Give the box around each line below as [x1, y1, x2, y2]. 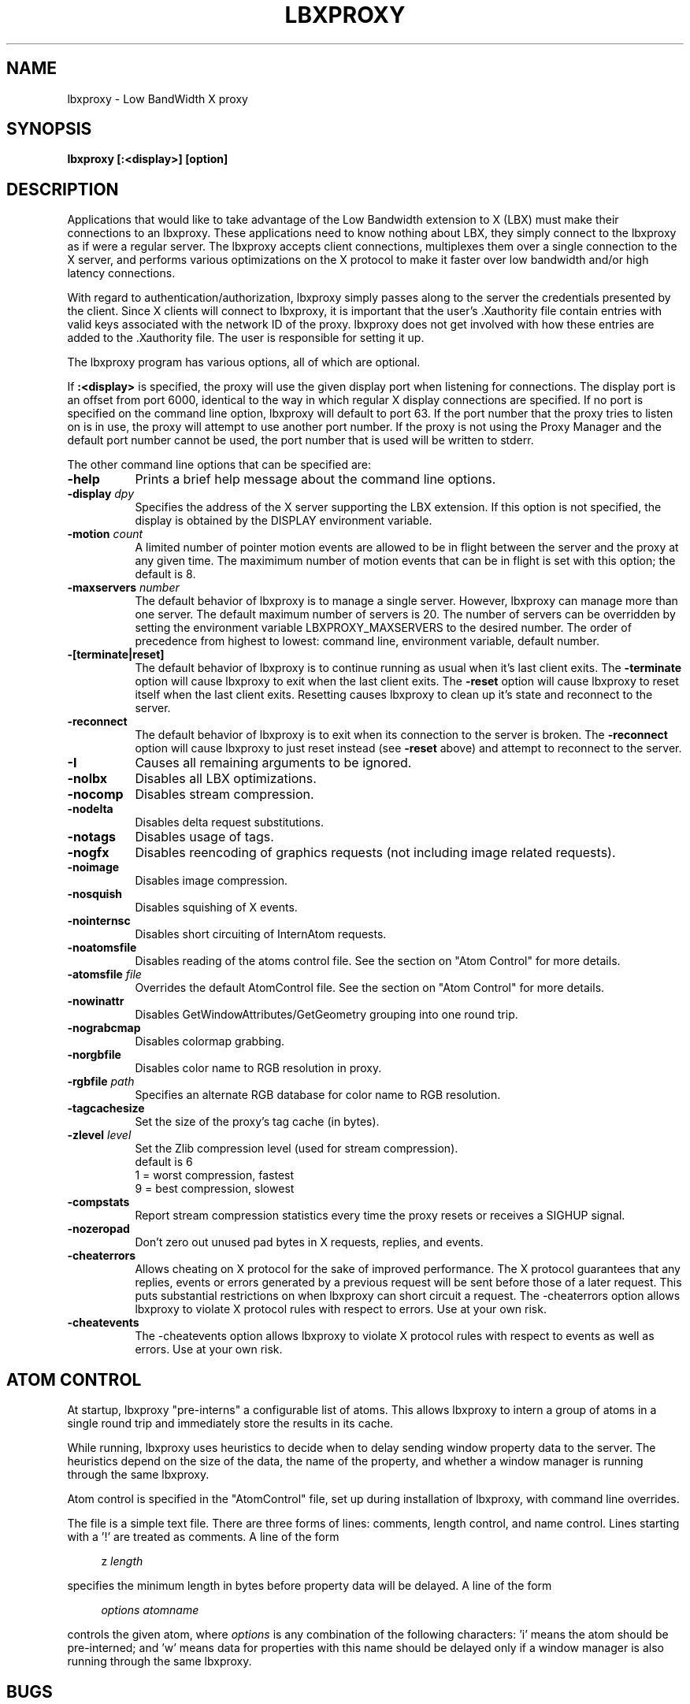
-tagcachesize [67, 1101, 145, 1116]
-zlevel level [67, 1128, 132, 1142]
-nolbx [67, 770, 108, 787]
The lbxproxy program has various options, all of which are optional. [67, 355, 421, 369]
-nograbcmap [67, 1021, 141, 1035]
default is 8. [135, 567, 196, 581]
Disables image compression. [135, 874, 288, 888]
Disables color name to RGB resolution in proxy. [135, 1061, 382, 1075]
